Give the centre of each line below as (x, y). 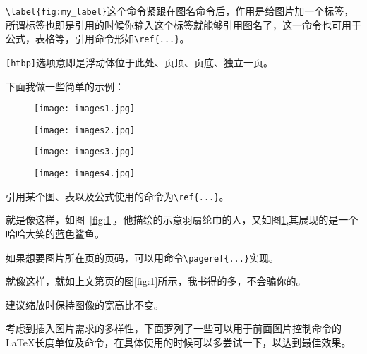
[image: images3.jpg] (85, 152)
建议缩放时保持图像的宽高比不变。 (85, 304)
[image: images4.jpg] (85, 174)
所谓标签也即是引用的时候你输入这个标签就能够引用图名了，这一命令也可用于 (183, 24)
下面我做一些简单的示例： (65, 86)
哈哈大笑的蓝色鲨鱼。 (55, 234)
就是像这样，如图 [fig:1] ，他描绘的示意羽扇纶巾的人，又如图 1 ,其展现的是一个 (182, 220)
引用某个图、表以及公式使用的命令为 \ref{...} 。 (118, 196)
